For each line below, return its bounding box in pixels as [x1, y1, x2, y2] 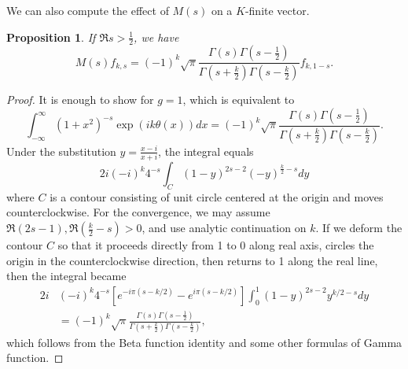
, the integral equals [158, 142, 254, 159]
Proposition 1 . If [6, 28, 96, 45]
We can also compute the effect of [6, 2, 169, 18]
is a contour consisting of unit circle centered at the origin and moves [50, 188, 384, 205]
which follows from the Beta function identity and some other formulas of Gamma [6, 334, 402, 350]
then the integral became [6, 268, 127, 284]
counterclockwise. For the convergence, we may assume [6, 204, 270, 220]
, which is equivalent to [182, 91, 295, 108]
